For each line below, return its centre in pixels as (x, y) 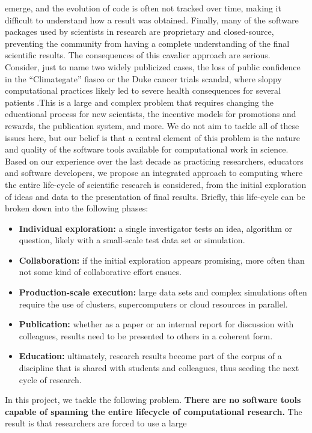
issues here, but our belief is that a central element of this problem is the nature (153, 137)
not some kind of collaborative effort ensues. (100, 272)
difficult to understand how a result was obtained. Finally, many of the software (152, 20)
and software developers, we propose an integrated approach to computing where (154, 173)
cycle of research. (50, 379)
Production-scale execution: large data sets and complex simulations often (163, 292)
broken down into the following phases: (77, 208)
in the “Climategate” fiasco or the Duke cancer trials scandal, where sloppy (143, 78)
